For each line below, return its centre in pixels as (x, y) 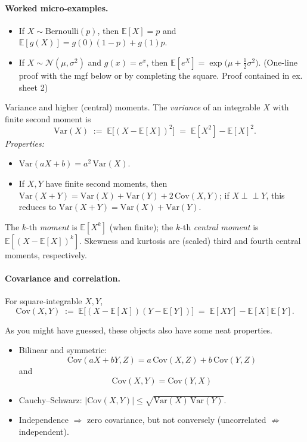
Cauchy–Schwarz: (50, 399)
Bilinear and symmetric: (63, 350)
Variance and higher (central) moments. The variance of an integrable (133, 107)
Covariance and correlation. (63, 278)
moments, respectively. (46, 254)
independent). (44, 431)
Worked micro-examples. (57, 7)
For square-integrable (44, 301)
